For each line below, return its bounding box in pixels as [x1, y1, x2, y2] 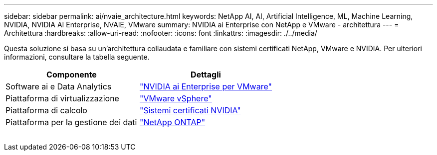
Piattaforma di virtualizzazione [5, 93, 119, 103]
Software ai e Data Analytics [5, 81, 112, 91]
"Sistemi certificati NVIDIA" [139, 105, 241, 115]
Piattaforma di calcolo [5, 105, 87, 115]
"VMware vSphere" [139, 93, 212, 103]
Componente [46, 70, 97, 79]
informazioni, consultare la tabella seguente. [4, 53, 150, 61]
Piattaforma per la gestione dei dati [5, 117, 137, 127]
